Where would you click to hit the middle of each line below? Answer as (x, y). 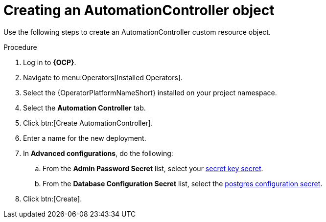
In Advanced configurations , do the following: (98, 153)
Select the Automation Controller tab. (84, 108)
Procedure (20, 47)
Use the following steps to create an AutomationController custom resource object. (137, 32)
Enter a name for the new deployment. (85, 138)
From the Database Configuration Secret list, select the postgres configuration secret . (183, 183)
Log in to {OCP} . (50, 62)
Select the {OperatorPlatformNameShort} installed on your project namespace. (150, 92)
